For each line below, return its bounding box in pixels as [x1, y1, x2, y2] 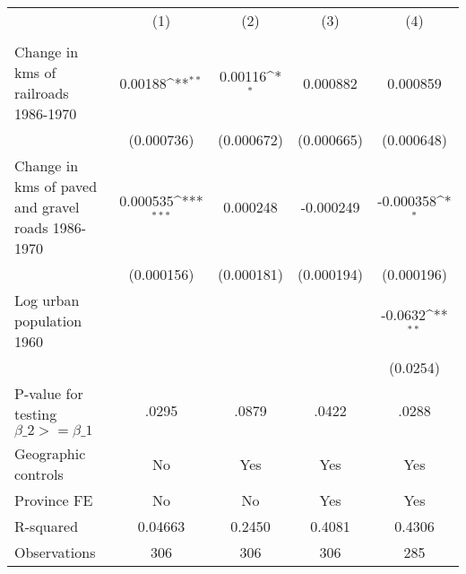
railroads [14, 83, 69, 103]
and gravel [14, 196, 80, 217]
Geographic [14, 443, 86, 464]
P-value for [14, 383, 83, 404]
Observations [14, 542, 96, 562]
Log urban [14, 290, 80, 310]
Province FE [14, 490, 93, 510]
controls [14, 464, 64, 484]
